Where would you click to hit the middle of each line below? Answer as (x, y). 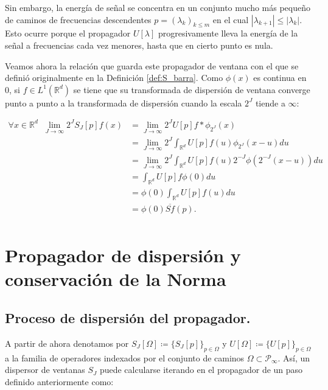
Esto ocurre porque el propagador (68, 33)
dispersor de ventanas (45, 370)
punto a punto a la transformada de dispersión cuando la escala (124, 103)
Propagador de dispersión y (123, 255)
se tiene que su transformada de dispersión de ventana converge (192, 89)
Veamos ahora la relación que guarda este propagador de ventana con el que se (152, 65)
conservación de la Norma (116, 279)
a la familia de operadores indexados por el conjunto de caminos (125, 357)
